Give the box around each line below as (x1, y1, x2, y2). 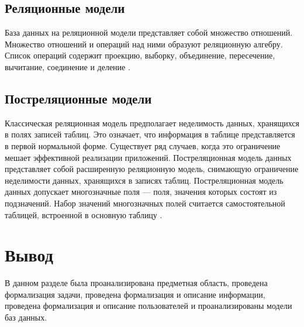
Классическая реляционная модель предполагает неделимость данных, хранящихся (5, 116, 299, 129)
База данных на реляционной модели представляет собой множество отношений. (5, 26, 293, 39)
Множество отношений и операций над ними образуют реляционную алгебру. (5, 37, 283, 50)
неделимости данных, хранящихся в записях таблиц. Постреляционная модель (5, 174, 284, 186)
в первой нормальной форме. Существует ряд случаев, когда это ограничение (5, 139, 281, 152)
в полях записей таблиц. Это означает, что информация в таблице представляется (5, 128, 295, 140)
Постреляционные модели (5, 89, 152, 107)
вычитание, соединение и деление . (5, 60, 130, 73)
